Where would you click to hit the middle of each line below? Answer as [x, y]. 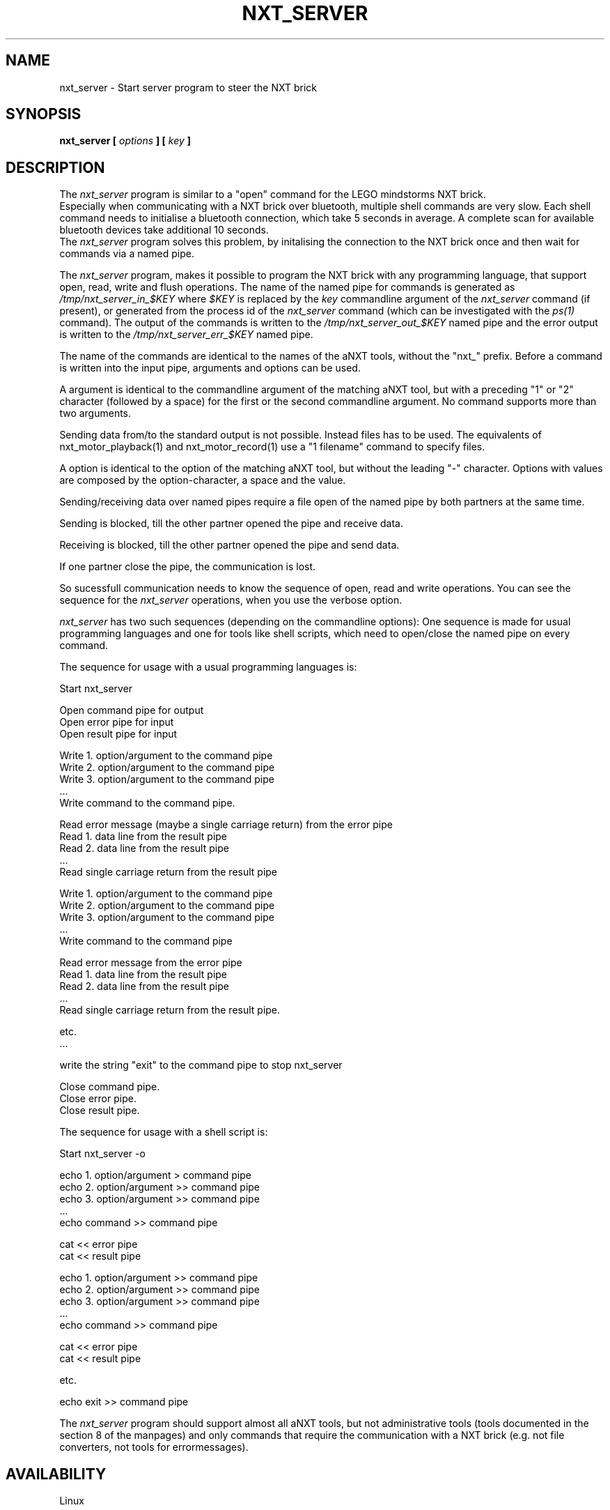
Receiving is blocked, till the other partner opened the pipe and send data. [229, 545]
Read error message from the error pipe [151, 963]
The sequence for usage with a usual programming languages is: [208, 667]
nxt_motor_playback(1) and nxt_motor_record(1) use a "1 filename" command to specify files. [272, 447]
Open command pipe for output [132, 710]
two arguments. [95, 413]
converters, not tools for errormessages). [154, 1447]
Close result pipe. [100, 1111]
